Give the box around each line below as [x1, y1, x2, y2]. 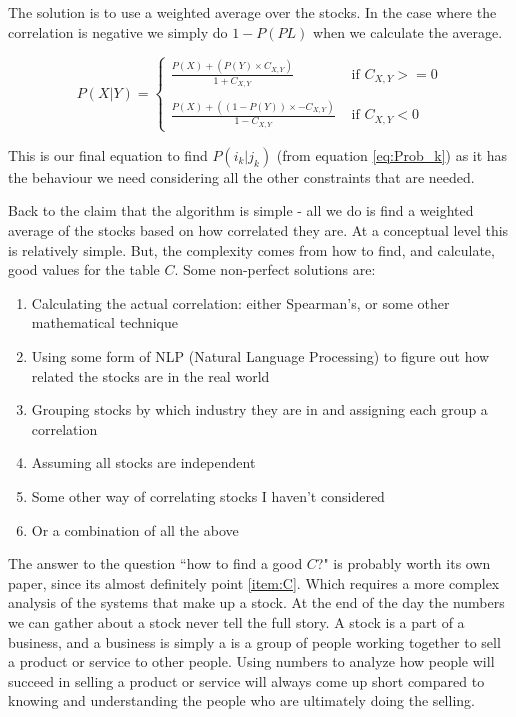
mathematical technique [31, 312, 179, 333]
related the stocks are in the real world [31, 365, 270, 386]
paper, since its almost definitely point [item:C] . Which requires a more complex [8, 572, 500, 593]
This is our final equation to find [8, 144, 208, 165]
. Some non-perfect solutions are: [174, 259, 376, 280]
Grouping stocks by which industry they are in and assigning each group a [31, 399, 488, 420]
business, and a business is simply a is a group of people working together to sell [8, 631, 501, 652]
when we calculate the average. [313, 21, 503, 42]
